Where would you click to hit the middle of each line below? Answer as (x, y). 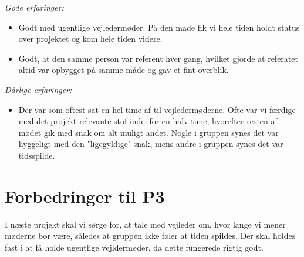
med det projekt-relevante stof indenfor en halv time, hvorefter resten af (148, 121)
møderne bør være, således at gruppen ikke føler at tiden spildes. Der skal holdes (150, 236)
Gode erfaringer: (34, 7)
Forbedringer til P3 (85, 196)
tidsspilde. (37, 155)
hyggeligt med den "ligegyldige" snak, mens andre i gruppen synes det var (151, 144)
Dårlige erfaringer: (38, 89)
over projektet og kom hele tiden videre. (90, 39)
